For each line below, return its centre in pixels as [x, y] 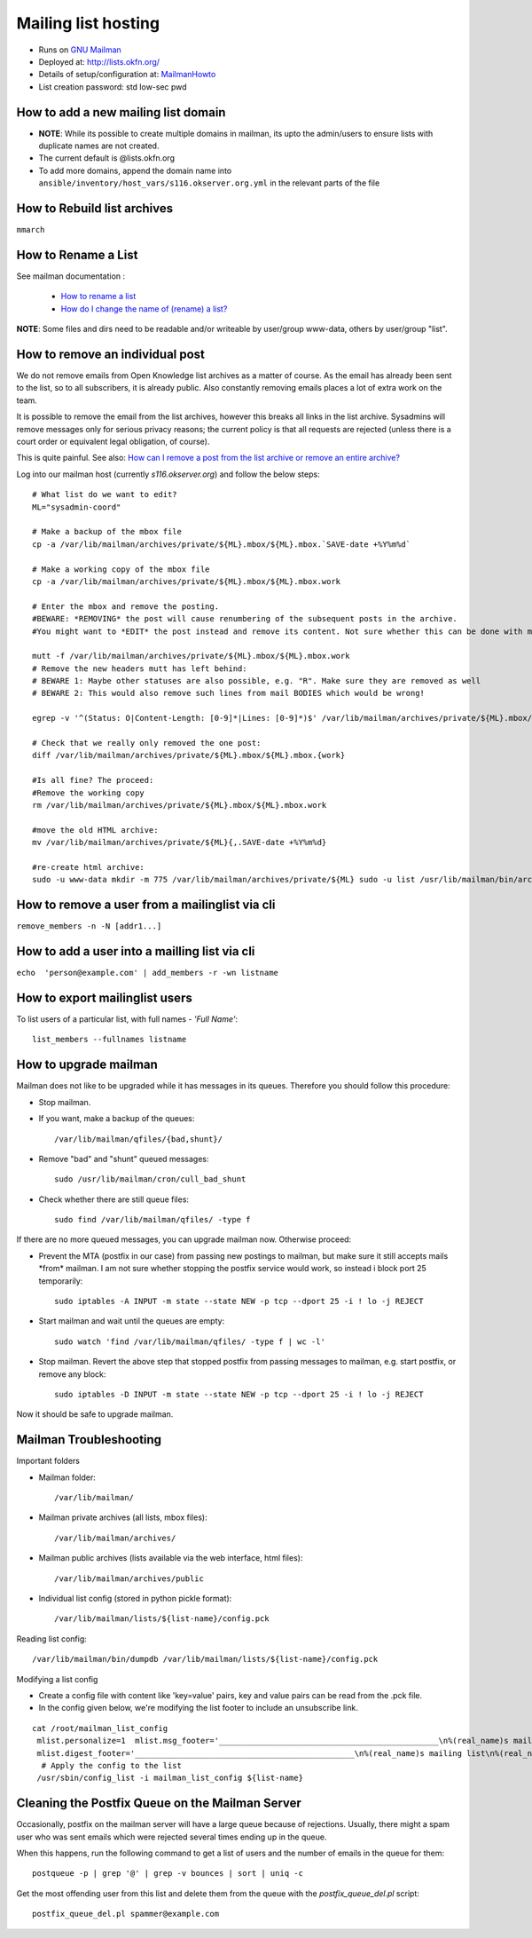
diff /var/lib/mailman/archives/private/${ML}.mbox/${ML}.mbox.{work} [189, 755]
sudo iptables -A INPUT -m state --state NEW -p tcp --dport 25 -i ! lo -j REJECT [239, 1301]
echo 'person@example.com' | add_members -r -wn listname [148, 973]
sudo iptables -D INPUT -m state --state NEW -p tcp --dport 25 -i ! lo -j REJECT [239, 1394]
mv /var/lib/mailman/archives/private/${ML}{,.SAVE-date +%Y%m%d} [180, 842]
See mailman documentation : [71, 276]
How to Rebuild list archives [95, 208]
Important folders [48, 1461]
